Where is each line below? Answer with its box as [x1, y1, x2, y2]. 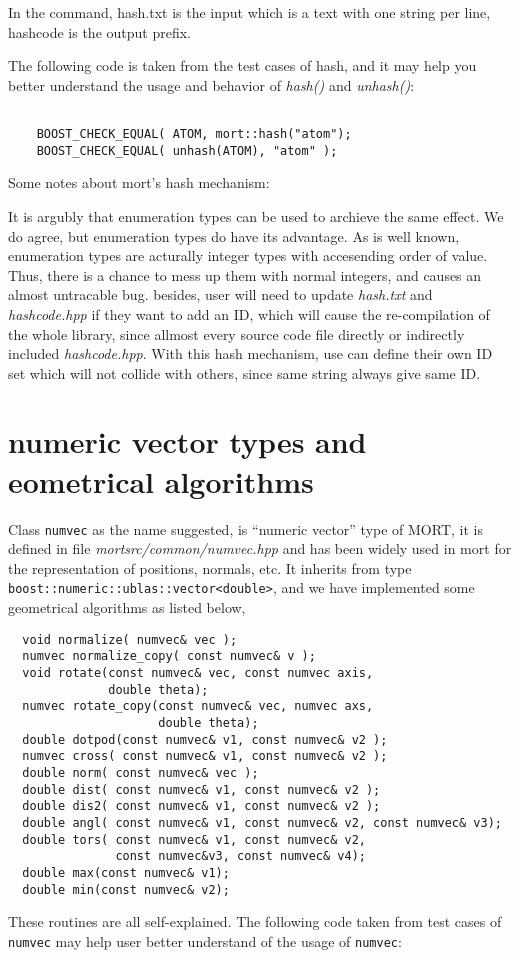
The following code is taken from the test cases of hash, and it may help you [8, 55, 477, 76]
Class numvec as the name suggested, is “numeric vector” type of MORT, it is [8, 518, 483, 539]
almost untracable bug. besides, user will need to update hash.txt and [8, 284, 433, 305]
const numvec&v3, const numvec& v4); [115, 849, 366, 864]
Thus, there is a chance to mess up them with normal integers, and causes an [8, 264, 482, 285]
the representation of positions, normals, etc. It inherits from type [8, 557, 412, 578]
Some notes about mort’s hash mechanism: [8, 172, 270, 193]
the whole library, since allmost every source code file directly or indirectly [8, 323, 465, 344]
